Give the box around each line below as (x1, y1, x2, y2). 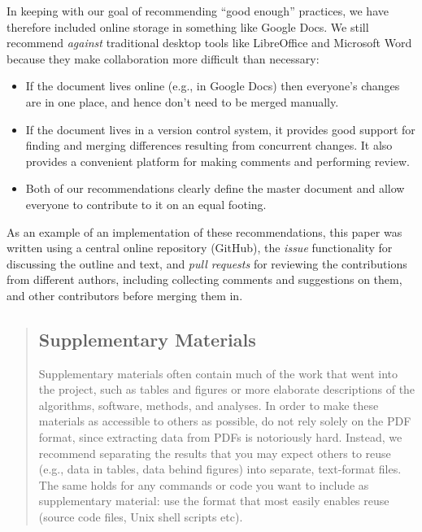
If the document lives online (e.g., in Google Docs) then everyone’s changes (25, 77, 400, 94)
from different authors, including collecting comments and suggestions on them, (7, 271, 402, 288)
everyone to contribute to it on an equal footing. (25, 195, 267, 212)
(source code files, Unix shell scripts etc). (38, 508, 243, 525)
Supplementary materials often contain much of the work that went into (38, 364, 398, 382)
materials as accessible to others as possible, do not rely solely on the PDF (38, 412, 411, 430)
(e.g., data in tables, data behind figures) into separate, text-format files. (38, 460, 402, 477)
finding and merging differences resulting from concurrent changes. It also (25, 137, 393, 154)
